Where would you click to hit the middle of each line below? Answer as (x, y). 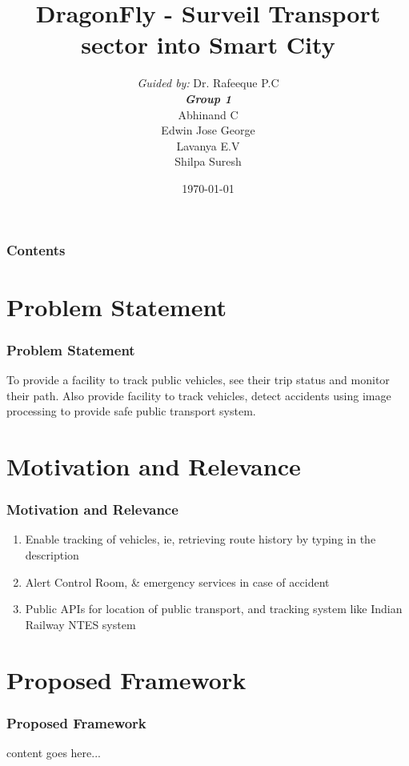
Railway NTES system (80, 624)
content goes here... (54, 752)
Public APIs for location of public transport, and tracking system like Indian (214, 609)
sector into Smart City (208, 44)
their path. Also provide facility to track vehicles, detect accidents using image (199, 395)
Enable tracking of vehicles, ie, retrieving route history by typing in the (200, 539)
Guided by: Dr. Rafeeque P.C (208, 83)
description (52, 554)
